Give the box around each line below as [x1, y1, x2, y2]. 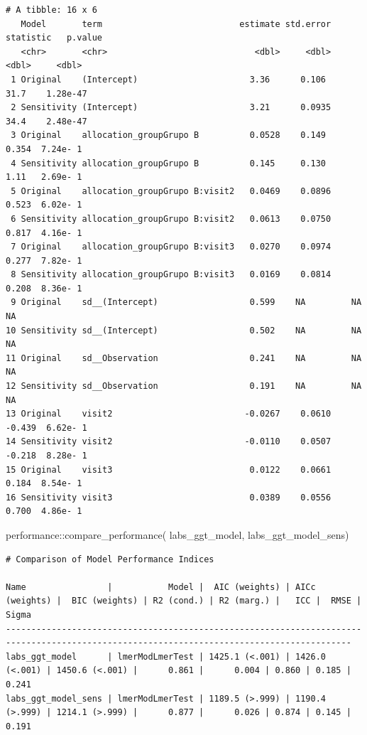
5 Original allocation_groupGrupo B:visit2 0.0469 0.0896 [11, 186, 332, 196]
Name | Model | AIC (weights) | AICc [6, 581, 316, 592]
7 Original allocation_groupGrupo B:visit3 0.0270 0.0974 [11, 242, 332, 252]
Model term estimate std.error [21, 18, 332, 29]
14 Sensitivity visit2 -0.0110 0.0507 [6, 436, 332, 447]
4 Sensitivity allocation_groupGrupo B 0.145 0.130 [11, 158, 327, 168]
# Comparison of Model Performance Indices [6, 554, 214, 564]
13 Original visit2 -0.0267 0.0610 [6, 409, 332, 419]
